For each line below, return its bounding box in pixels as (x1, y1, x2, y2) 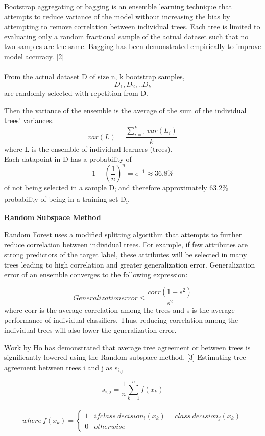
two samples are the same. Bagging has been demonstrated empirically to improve (4, 41, 261, 52)
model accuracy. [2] (4, 51, 64, 61)
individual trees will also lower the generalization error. (4, 325, 177, 335)
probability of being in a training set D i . (4, 193, 130, 205)
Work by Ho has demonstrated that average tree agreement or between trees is (4, 342, 251, 352)
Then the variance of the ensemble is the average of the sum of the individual (4, 105, 247, 115)
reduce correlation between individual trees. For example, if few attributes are (4, 239, 248, 250)
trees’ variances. (4, 115, 54, 126)
